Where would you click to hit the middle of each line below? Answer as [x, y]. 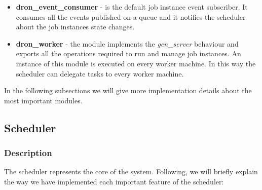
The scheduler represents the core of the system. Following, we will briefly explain [131, 172]
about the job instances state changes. [75, 27]
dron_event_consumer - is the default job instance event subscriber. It [132, 7]
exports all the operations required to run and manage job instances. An [128, 53]
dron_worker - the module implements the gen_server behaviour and [127, 43]
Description [28, 153]
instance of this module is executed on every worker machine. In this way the [136, 63]
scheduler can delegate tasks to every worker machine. [100, 73]
